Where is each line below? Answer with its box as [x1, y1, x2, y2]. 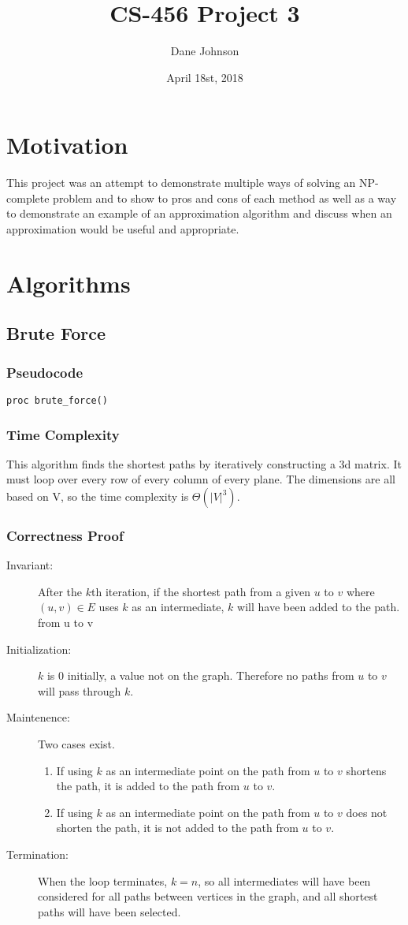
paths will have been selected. [38, 903, 181, 919]
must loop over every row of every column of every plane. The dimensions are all [6, 471, 395, 487]
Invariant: [6, 557, 54, 573]
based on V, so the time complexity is [6, 488, 189, 505]
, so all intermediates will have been [198, 872, 371, 889]
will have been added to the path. [237, 599, 400, 615]
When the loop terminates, [38, 872, 168, 889]
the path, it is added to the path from [56, 778, 240, 794]
